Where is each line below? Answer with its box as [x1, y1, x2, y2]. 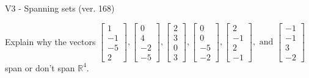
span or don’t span [5, 61, 75, 74]
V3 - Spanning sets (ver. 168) [5, 2, 115, 14]
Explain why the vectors [5, 35, 96, 48]
